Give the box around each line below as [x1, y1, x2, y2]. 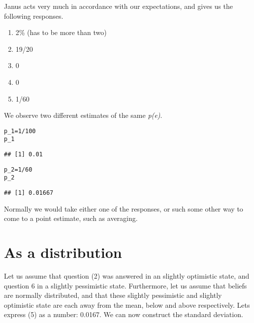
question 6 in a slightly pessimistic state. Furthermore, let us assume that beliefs [4, 280, 247, 290]
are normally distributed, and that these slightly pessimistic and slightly [4, 290, 222, 300]
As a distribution [4, 242, 122, 262]
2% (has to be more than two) [15, 27, 107, 37]
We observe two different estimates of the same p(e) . [4, 110, 162, 120]
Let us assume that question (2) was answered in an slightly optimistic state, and [4, 271, 250, 281]
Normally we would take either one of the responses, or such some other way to [4, 203, 243, 214]
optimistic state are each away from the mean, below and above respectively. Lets [4, 299, 250, 310]
